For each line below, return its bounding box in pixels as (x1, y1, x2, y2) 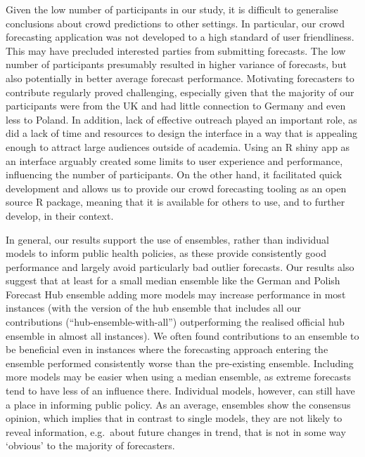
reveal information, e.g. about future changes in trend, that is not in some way (6, 424, 346, 439)
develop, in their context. (6, 208, 114, 223)
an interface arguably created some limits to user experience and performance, (6, 153, 343, 168)
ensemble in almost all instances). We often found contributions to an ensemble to (6, 328, 359, 343)
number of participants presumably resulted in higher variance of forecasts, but (6, 57, 347, 72)
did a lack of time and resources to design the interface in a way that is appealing (6, 126, 358, 140)
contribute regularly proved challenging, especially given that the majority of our (6, 84, 354, 99)
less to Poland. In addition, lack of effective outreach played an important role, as (6, 112, 357, 126)
